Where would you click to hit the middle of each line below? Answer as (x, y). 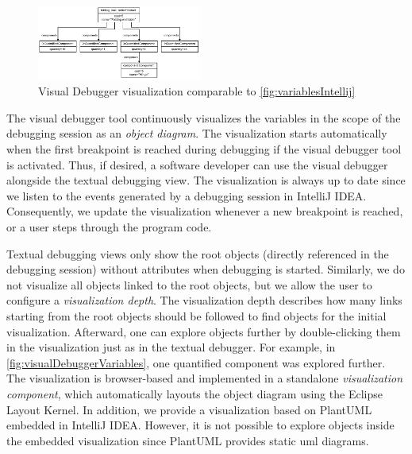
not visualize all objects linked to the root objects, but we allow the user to (189, 284)
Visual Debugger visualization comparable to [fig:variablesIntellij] (197, 91)
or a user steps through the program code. (109, 227)
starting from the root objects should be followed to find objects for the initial (196, 315)
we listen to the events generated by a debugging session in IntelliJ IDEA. (187, 195)
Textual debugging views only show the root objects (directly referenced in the (198, 253)
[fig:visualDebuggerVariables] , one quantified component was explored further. (196, 362)
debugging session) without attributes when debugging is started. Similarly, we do (206, 269)
